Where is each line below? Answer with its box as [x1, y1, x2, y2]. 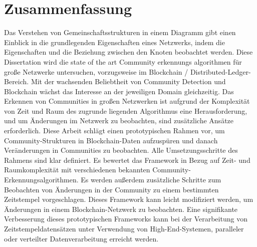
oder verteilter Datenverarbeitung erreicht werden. [4, 233, 159, 243]
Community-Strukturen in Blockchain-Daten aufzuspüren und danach [4, 135, 218, 145]
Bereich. [4, 76, 29, 87]
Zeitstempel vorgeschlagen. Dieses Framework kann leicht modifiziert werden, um [4, 194, 253, 204]
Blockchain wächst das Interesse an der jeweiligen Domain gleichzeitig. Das [4, 86, 234, 96]
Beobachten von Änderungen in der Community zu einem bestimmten [4, 184, 219, 194]
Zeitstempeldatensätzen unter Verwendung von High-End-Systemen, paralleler [4, 223, 244, 233]
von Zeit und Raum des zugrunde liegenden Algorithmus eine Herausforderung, [4, 105, 247, 116]
